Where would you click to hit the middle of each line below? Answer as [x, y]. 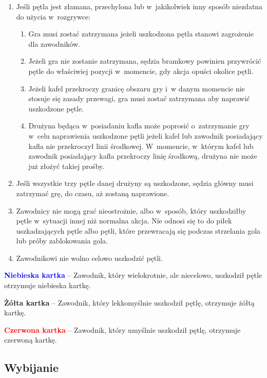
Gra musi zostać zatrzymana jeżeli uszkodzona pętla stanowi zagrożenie [141, 34]
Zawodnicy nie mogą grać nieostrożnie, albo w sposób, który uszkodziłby [131, 210]
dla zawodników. [54, 43]
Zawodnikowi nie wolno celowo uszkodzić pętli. [89, 258]
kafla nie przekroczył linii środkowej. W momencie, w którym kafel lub [141, 146]
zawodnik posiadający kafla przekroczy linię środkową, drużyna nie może [143, 156]
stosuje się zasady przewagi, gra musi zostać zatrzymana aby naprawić [139, 98]
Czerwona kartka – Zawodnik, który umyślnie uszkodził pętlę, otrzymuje [122, 329]
